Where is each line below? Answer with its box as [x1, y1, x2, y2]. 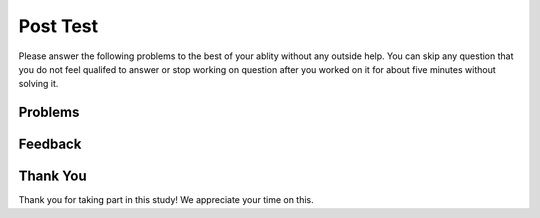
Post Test [18, 15, 99, 37]
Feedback [18, 136, 82, 153]
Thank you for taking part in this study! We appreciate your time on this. [18, 194, 314, 206]
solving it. [18, 78, 59, 90]
